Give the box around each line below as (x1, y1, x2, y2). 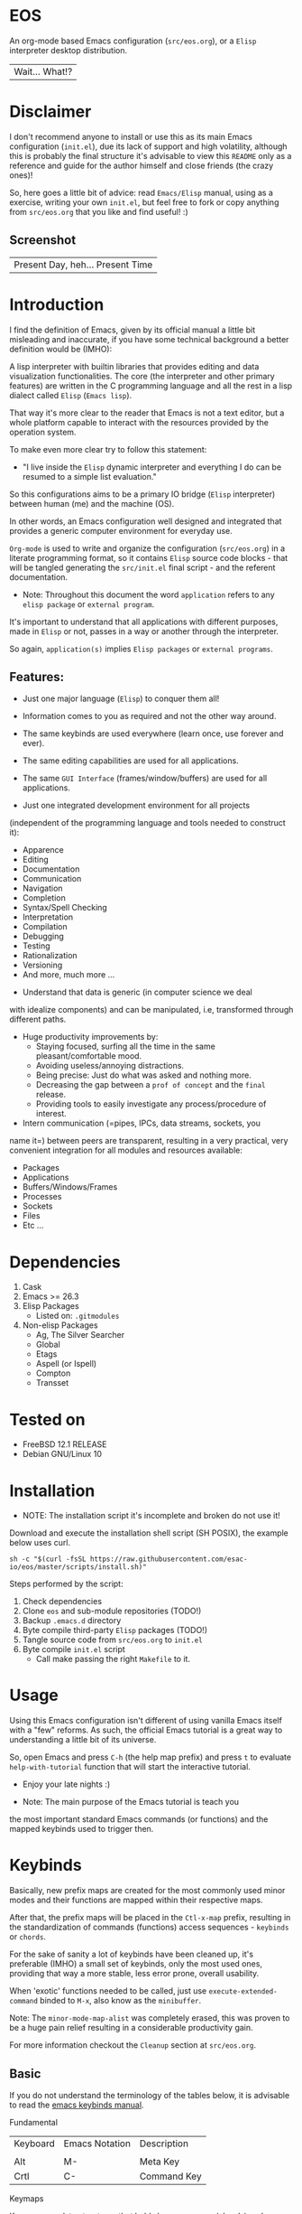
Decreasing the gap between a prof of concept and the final (35, 1079, 266, 1090)
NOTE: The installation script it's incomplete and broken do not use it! (22, 1510, 281, 1521)
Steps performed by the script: (9, 1578, 124, 1590)
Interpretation (22, 911, 74, 922)
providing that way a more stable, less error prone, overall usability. (9, 1968, 260, 1979)
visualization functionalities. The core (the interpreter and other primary (9, 370, 275, 381)
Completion (22, 892, 66, 903)
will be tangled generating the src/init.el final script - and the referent (9, 562, 276, 573)
